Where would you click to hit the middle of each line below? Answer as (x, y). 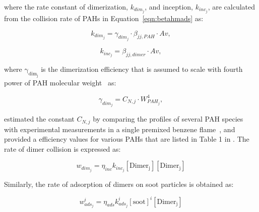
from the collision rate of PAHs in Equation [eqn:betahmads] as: (104, 18)
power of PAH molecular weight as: (60, 82)
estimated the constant (39, 119)
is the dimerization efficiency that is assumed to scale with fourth (142, 69)
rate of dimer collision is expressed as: (62, 148)
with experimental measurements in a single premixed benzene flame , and (120, 129)
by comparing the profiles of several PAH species (168, 119)
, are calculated (232, 7)
